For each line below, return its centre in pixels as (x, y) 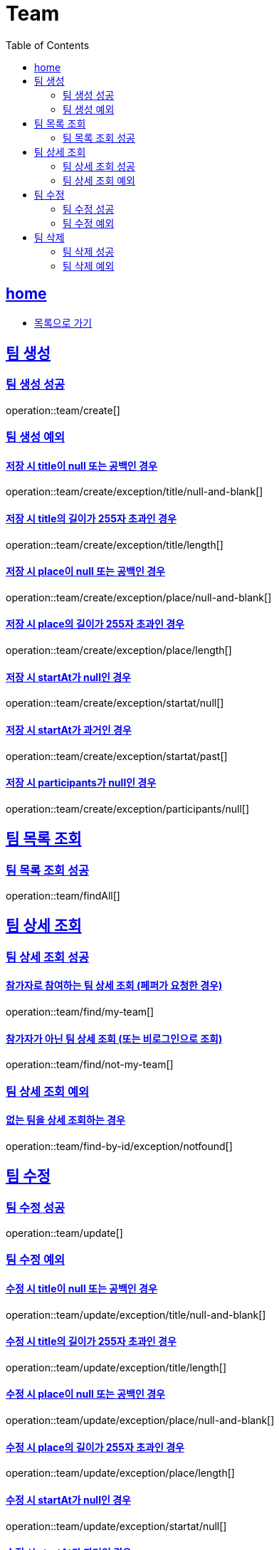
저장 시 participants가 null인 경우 (81, 783)
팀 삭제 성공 (89, 251)
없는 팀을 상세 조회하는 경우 (65, 1120)
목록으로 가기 (63, 322)
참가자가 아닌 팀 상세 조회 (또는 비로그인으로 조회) (114, 1038)
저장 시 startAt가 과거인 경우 (69, 729)
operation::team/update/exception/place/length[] (120, 1473)
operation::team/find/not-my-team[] (90, 1065)
